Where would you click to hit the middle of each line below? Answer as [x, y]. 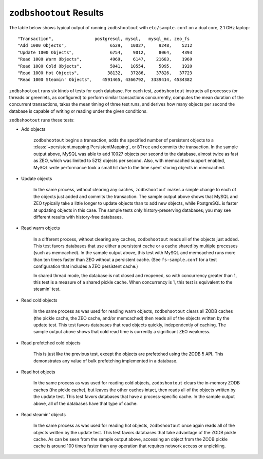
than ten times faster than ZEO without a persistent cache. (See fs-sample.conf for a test [125, 259]
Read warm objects [41, 228]
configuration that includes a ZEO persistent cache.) [86, 266]
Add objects [33, 129]
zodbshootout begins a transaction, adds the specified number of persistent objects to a [123, 140]
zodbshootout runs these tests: [42, 120]
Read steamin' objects [43, 414]
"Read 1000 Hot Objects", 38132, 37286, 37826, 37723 [105, 73]
